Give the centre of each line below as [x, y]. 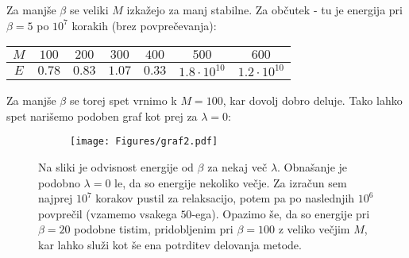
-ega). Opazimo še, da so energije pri [281, 213]
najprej [56, 198]
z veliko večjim [314, 229]
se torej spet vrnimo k [123, 100]
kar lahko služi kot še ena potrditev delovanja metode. [170, 245]
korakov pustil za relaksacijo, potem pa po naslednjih [225, 198]
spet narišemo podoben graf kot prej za [102, 116]
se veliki [89, 10]
